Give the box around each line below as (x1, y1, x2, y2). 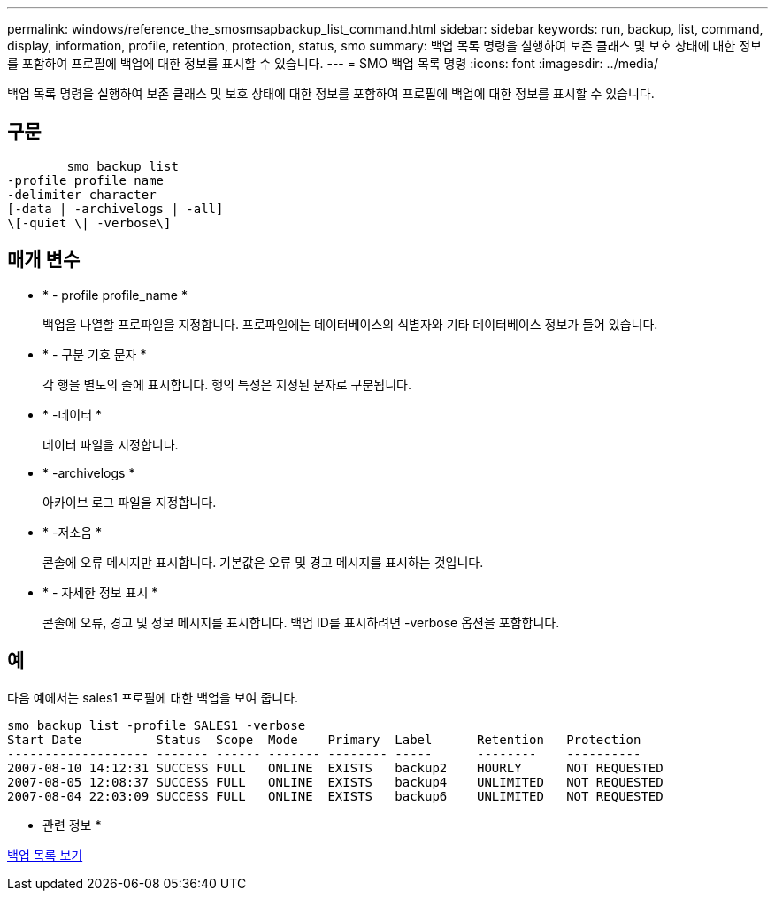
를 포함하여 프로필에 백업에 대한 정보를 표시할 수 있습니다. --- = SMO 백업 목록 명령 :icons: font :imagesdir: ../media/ (7, 56, 658, 71)
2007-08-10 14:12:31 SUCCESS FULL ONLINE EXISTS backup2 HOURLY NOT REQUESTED (7, 760, 664, 775)
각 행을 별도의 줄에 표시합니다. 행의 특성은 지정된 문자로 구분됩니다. (42, 376, 412, 392)
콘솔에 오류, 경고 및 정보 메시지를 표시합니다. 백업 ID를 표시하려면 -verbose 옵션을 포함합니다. (42, 614, 560, 630)
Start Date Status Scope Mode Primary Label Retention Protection (7, 732, 641, 747)
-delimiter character (7, 187, 157, 202)
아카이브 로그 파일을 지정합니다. (42, 494, 217, 510)
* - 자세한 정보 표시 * (42, 584, 158, 600)
